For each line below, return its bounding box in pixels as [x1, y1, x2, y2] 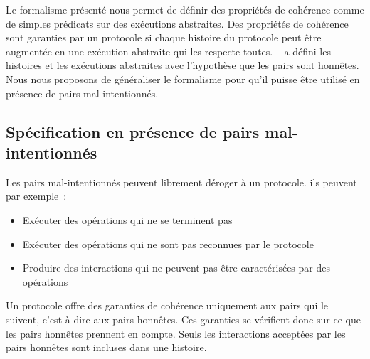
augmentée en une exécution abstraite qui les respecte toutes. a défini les [6, 43, 331, 58]
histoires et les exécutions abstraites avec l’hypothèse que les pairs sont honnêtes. [6, 58, 359, 73]
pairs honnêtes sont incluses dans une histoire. [6, 340, 207, 355]
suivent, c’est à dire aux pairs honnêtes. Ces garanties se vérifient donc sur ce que [6, 311, 361, 326]
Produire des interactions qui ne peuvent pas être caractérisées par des [22, 260, 330, 275]
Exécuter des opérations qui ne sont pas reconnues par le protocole [22, 236, 314, 251]
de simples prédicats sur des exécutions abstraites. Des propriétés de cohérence [6, 16, 349, 31]
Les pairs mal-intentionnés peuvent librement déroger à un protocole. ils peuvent [6, 174, 357, 189]
